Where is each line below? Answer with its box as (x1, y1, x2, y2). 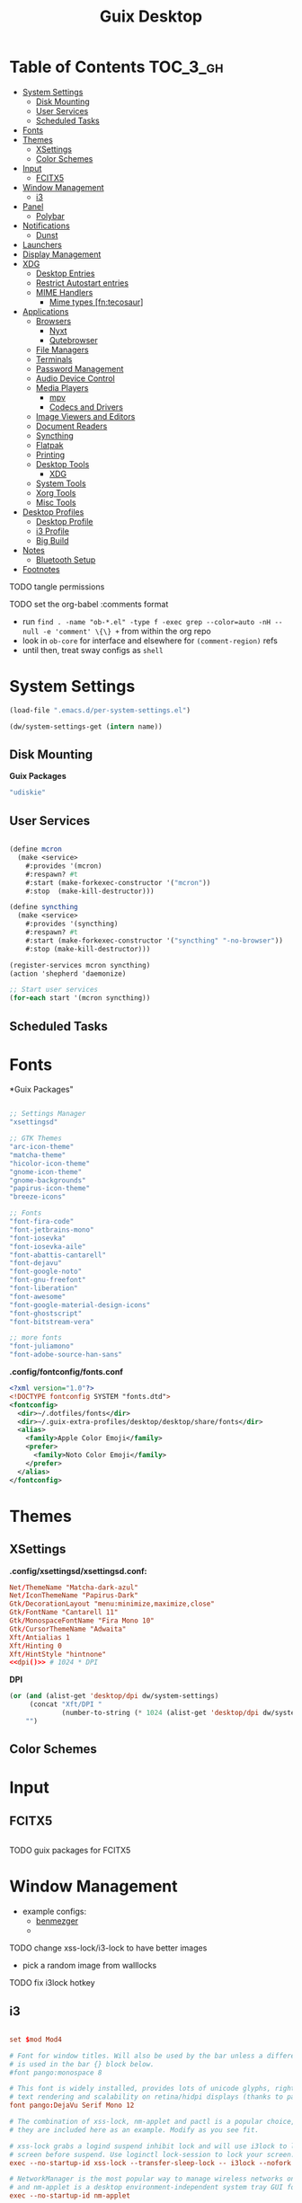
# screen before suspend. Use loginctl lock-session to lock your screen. (9, 2150, 296, 2159)
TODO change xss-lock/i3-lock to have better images (9, 1942, 208, 1953)
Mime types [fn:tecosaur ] (49, 296, 144, 307)
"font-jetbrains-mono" (9, 1225, 94, 1234)
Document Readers (35, 420, 108, 431)
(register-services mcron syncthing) (9, 960, 151, 969)
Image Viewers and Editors (35, 411, 136, 421)
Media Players (35, 382, 89, 393)
